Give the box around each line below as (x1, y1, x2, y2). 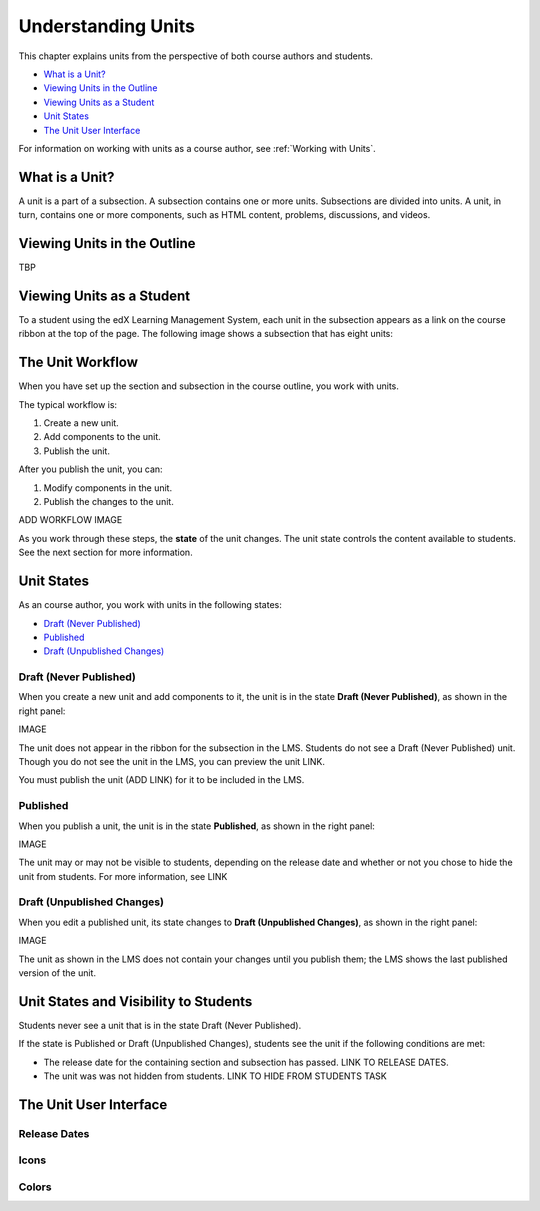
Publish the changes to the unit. (43, 496, 174, 508)
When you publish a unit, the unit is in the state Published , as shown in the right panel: (18, 820, 375, 832)
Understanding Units (18, 15, 195, 37)
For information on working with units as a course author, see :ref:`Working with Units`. (18, 142, 376, 154)
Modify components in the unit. (43, 481, 173, 494)
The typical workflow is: (18, 398, 118, 410)
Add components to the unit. (43, 431, 162, 443)
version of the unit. (18, 967, 97, 979)
